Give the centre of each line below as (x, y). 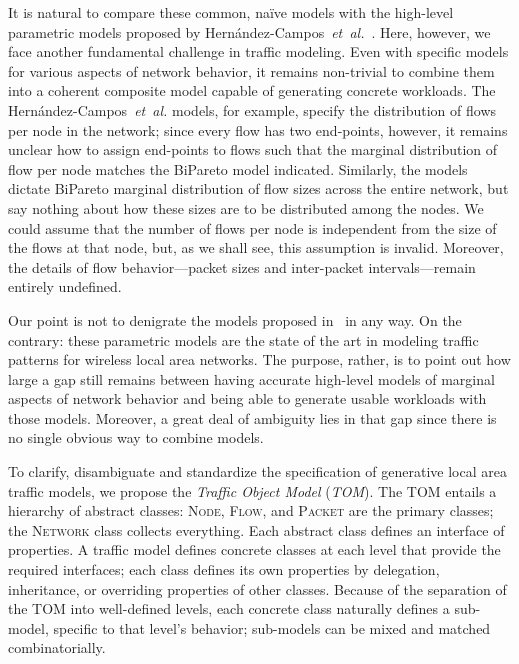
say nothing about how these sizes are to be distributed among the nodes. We (246, 207)
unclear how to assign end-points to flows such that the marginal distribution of (253, 149)
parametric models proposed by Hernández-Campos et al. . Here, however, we (249, 31)
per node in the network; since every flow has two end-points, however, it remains (258, 129)
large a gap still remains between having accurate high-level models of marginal (251, 378)
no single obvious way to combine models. (136, 437)
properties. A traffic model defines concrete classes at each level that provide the (254, 549)
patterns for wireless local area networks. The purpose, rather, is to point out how (259, 359)
